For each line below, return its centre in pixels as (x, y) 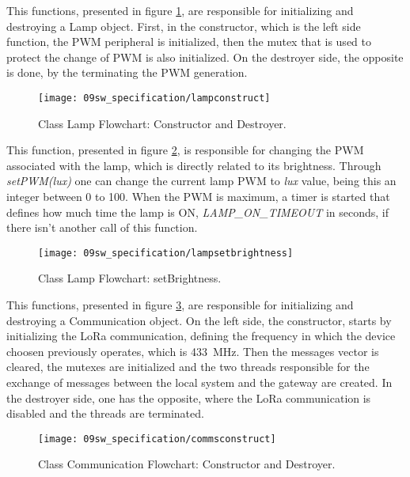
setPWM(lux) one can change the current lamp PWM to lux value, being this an (201, 181)
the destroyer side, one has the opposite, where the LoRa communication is (189, 397)
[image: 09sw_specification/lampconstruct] (154, 98)
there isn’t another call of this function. (102, 227)
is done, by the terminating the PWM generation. (127, 72)
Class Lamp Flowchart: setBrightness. (130, 278)
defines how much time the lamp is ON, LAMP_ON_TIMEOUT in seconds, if (198, 212)
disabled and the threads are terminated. (105, 413)
